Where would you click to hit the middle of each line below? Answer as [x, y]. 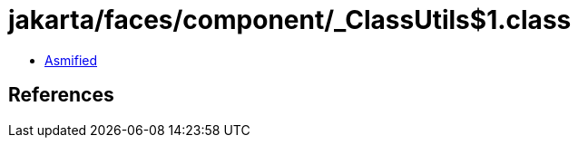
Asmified [71, 60]
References [61, 95]
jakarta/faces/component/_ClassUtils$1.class [290, 20]
